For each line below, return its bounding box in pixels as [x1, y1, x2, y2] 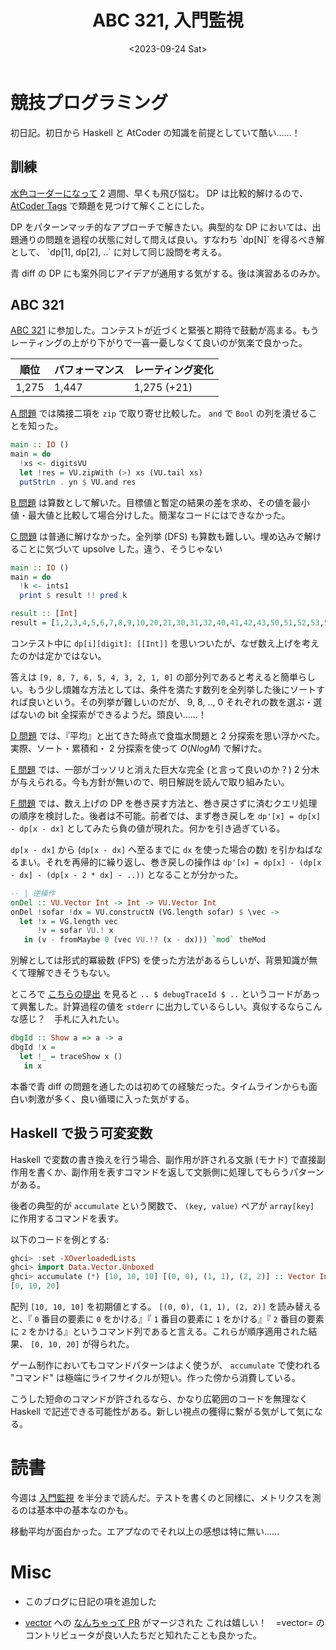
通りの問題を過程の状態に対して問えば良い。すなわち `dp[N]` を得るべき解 [18, 233, 325, 245]
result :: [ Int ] [10, 609, 78, 619]
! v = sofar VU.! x [36, 926, 114, 936]
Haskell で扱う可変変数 [10, 1125, 153, 1142]
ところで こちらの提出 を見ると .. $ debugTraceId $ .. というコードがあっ [10, 988, 321, 1000]
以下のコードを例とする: [10, 1233, 110, 1245]
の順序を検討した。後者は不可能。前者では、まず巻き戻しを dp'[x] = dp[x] [10, 809, 322, 821]
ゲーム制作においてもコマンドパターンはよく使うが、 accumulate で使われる [10, 1359, 322, 1371]
